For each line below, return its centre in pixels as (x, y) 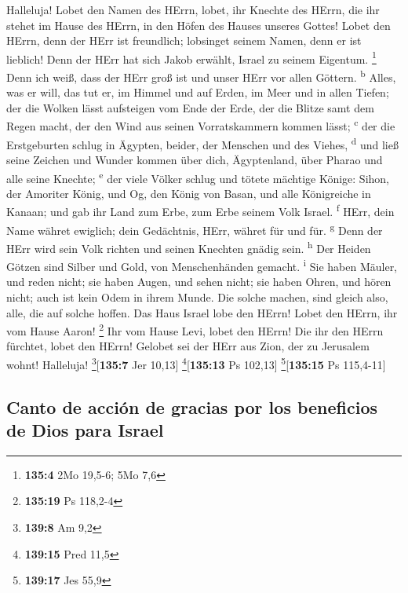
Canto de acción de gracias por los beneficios (192, 406)
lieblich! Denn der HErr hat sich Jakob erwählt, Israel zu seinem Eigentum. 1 (191, 57)
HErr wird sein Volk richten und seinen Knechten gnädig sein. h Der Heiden (189, 247)
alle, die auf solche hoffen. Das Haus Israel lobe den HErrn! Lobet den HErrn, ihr (202, 312)
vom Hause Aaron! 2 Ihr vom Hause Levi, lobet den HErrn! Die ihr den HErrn (195, 329)
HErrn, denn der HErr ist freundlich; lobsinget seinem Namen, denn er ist (184, 40)
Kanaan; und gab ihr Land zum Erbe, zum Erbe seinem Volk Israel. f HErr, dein (200, 210)
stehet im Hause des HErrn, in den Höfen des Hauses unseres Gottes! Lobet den (199, 25)
